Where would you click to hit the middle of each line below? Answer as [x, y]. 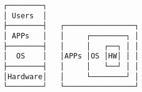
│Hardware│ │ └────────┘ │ [71, 76]
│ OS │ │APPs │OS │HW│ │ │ [71, 56]
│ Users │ [25, 16]
